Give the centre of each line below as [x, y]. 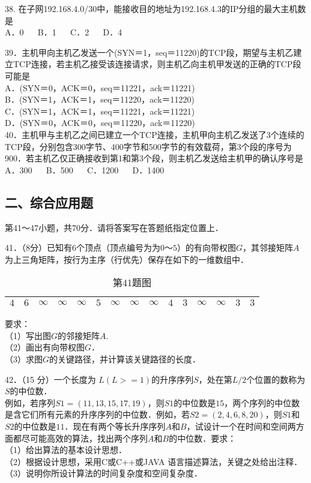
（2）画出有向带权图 [45, 347]
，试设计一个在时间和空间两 [241, 426]
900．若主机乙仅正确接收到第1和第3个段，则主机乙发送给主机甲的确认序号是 [154, 158]
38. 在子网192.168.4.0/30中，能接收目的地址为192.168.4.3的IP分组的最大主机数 [155, 8]
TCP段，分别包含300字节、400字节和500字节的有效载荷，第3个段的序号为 [148, 146]
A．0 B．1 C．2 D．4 [64, 32]
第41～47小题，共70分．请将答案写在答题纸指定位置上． [114, 227]
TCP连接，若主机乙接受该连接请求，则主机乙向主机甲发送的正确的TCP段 [157, 64]
